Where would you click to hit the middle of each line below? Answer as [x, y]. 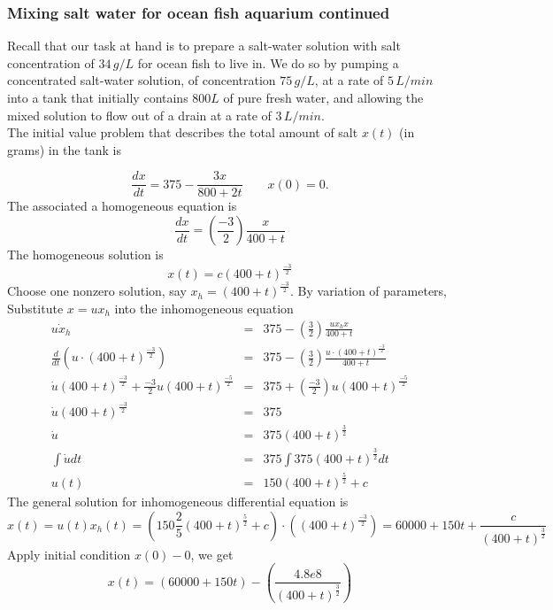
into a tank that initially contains [98, 97]
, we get [212, 554]
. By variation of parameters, [369, 291]
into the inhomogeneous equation [204, 308]
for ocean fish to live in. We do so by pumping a [268, 62]
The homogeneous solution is [85, 255]
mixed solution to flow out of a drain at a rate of [139, 115]
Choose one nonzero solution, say [97, 291]
